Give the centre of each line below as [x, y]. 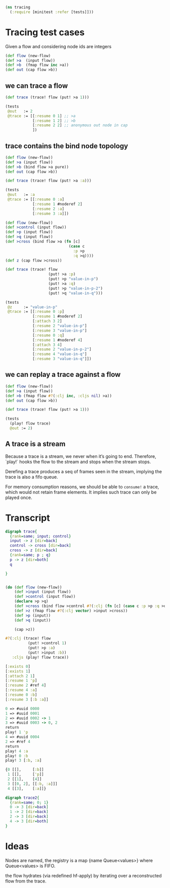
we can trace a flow [37, 85]
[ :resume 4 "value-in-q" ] [59, 354]
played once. [19, 498]
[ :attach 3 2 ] [47, 321]
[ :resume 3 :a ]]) [51, 214]
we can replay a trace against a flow [63, 375]
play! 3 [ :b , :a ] [24, 761]
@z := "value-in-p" [32, 307]
